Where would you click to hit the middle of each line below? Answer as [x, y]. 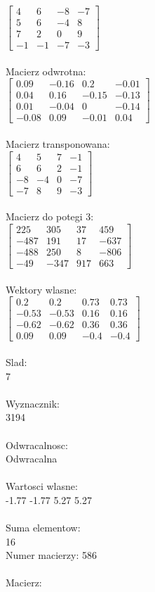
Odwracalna [32, 459]
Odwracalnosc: [37, 445]
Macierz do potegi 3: [50, 216]
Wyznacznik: [33, 403]
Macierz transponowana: [58, 144]
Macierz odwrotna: [46, 71]
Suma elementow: [43, 528]
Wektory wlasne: [41, 289]
